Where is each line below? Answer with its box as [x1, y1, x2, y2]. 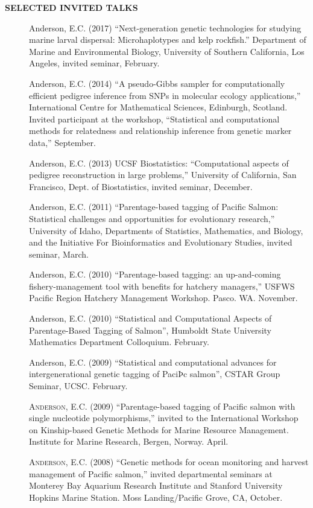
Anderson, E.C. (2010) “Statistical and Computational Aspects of [29, 312, 272, 325]
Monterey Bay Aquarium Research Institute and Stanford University [29, 479, 283, 492]
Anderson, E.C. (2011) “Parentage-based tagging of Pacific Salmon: [29, 200, 279, 213]
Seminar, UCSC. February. [29, 379, 128, 392]
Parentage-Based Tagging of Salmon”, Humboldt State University [29, 323, 271, 336]
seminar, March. [29, 247, 89, 260]
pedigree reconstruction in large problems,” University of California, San [29, 168, 297, 181]
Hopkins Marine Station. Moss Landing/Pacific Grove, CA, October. [29, 491, 283, 503]
